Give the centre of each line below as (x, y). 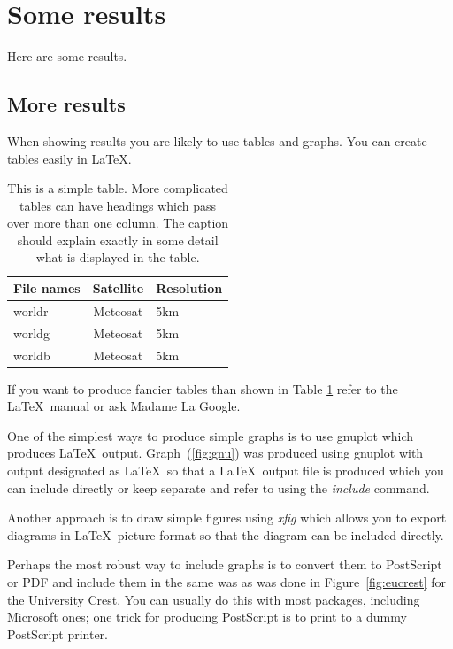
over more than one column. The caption (118, 223)
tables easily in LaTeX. (69, 158)
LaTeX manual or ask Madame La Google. (124, 406)
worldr (31, 310)
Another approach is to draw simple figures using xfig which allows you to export (227, 518)
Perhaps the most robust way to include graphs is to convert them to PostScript (225, 564)
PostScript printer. (58, 634)
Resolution (189, 288)
